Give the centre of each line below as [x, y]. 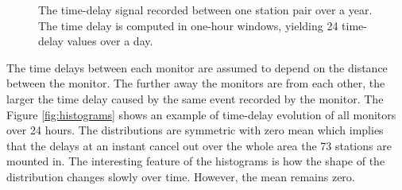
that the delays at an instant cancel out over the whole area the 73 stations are [199, 145]
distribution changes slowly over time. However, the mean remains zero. [181, 176]
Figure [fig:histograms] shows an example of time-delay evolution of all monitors [201, 114]
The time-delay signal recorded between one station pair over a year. [205, 10]
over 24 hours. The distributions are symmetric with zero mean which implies [195, 130]
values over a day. [110, 41]
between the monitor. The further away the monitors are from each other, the [196, 83]
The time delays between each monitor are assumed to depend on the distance [197, 67]
